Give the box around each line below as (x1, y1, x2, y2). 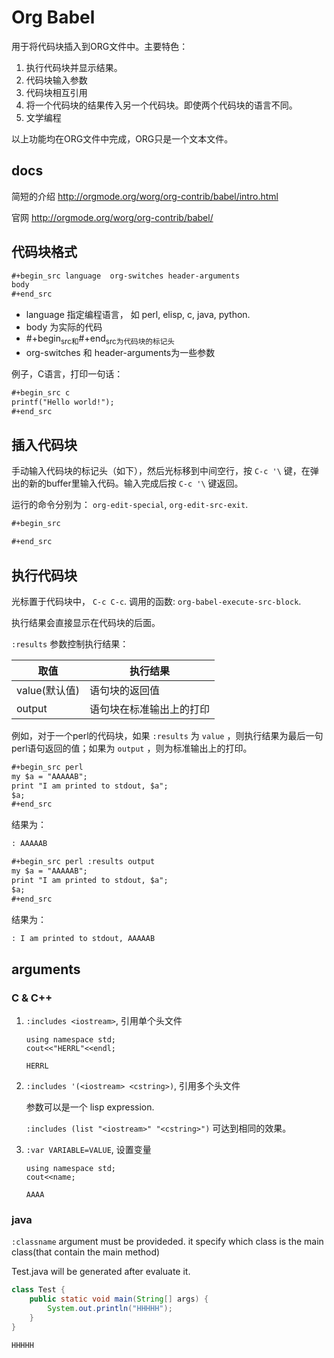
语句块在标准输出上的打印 (89, 702, 211, 716)
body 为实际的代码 (25, 321, 103, 333)
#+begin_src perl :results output (11, 857, 156, 867)
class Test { (11, 1285, 66, 1295)
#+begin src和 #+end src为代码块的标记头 (25, 332, 175, 346)
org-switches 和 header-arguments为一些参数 (25, 346, 216, 358)
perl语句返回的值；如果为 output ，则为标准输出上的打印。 (11, 742, 253, 754)
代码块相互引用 (25, 86, 88, 98)
